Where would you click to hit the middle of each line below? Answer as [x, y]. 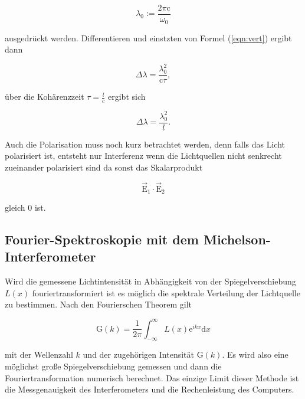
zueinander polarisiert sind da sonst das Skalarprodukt [104, 167]
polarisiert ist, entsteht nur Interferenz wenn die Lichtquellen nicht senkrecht [143, 156]
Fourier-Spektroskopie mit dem [102, 239]
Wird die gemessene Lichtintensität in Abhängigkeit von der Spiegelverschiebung [150, 281]
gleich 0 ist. [25, 207]
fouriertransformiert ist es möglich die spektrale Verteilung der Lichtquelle [166, 292]
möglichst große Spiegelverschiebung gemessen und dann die [113, 366]
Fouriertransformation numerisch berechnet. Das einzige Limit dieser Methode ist [152, 377]
